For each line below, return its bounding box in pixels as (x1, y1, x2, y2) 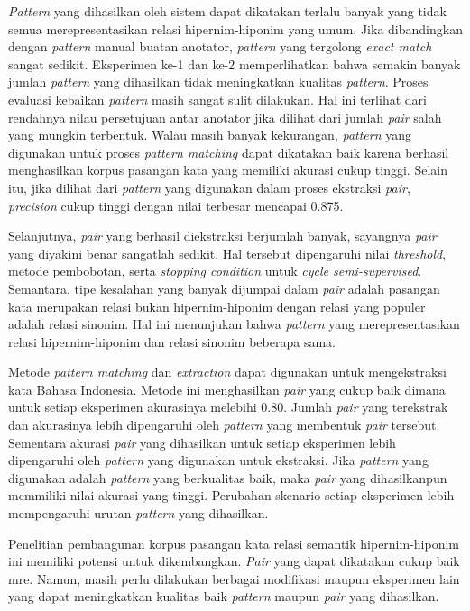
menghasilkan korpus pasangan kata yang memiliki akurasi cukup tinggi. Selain (8, 160, 447, 179)
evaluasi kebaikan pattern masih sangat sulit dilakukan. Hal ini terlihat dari (8, 89, 427, 108)
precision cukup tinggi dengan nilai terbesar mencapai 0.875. (8, 196, 344, 214)
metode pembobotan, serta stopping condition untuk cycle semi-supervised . (8, 261, 422, 280)
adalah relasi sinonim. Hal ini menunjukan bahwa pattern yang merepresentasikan (8, 315, 460, 333)
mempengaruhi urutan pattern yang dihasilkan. (8, 504, 269, 523)
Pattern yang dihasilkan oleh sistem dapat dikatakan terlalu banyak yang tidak (8, 2, 447, 20)
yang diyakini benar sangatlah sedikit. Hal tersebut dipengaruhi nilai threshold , (8, 243, 447, 262)
